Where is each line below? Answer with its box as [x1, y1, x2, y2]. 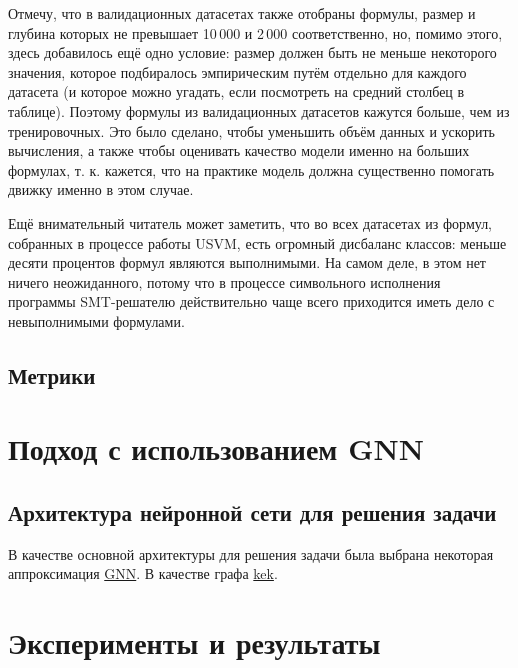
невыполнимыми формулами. [8, 310, 185, 331]
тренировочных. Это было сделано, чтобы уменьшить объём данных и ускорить [8, 120, 495, 141]
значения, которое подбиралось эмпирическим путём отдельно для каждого [8, 61, 467, 82]
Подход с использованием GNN [8, 428, 424, 469]
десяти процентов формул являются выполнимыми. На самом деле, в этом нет [8, 252, 486, 273]
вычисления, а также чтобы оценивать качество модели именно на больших [8, 140, 470, 161]
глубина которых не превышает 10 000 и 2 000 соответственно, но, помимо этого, [8, 22, 503, 43]
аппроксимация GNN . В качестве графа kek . [8, 563, 278, 584]
